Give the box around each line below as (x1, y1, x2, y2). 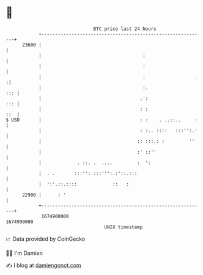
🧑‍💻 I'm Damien (6, 249, 43, 257)
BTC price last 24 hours (93, 26, 157, 32)
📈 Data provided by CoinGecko (6, 235, 86, 243)
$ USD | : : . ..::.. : (6, 116, 198, 123)
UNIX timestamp (104, 224, 143, 230)
